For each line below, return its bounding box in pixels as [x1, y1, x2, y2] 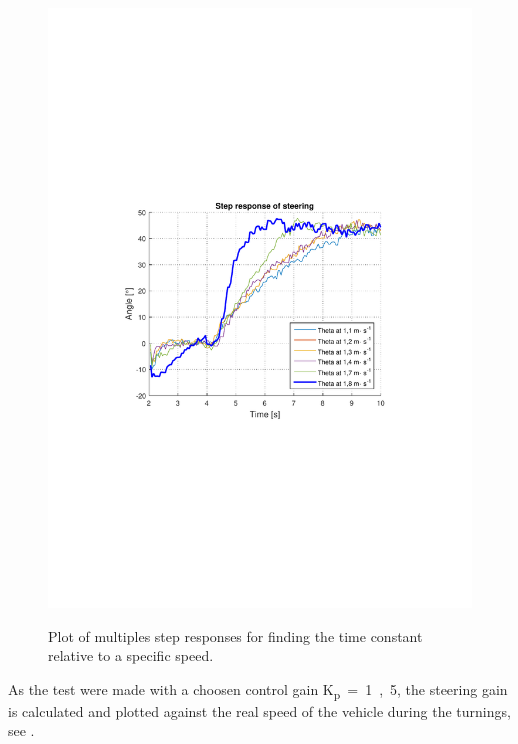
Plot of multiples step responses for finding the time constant [48, 625, 423, 646]
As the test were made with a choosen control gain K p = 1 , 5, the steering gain [8, 678, 508, 702]
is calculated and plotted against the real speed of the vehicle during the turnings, [8, 700, 511, 721]
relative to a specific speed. [48, 645, 214, 666]
